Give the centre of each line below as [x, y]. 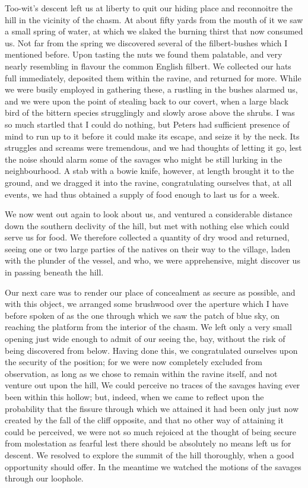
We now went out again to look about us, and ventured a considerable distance [149, 214]
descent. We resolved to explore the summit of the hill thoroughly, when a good [150, 454]
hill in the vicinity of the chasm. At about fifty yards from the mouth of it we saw [154, 19]
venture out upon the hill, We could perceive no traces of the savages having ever [153, 385]
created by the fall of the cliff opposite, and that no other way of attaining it [144, 420]
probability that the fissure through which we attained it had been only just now [152, 408]
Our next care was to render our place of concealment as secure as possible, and [150, 292]
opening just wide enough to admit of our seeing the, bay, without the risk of [145, 339]
